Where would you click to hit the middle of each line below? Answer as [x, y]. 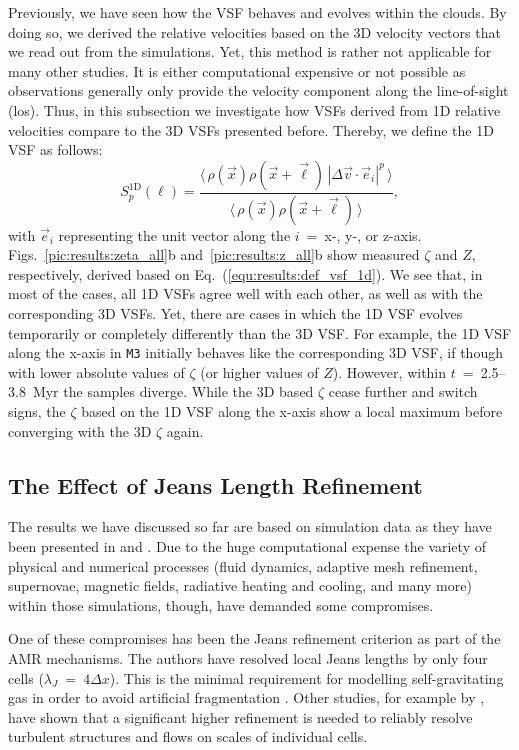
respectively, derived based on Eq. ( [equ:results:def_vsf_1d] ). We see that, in [245, 273]
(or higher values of [259, 371]
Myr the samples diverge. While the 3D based [173, 391]
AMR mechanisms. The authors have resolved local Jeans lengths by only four [248, 657]
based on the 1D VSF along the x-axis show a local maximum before [292, 411]
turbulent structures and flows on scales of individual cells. [188, 736]
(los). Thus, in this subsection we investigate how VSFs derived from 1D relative [254, 109]
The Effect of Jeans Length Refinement [215, 484]
